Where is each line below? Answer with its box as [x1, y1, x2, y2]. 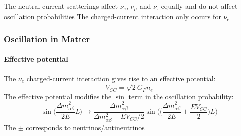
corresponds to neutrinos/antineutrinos [26, 122, 145, 132]
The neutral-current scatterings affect [4, 1, 118, 11]
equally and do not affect [161, 1, 238, 11]
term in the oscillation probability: [128, 91, 234, 101]
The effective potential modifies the [4, 91, 112, 101]
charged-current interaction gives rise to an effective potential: [26, 73, 216, 83]
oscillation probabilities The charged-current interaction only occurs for [4, 11, 221, 22]
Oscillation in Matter [4, 32, 90, 45]
